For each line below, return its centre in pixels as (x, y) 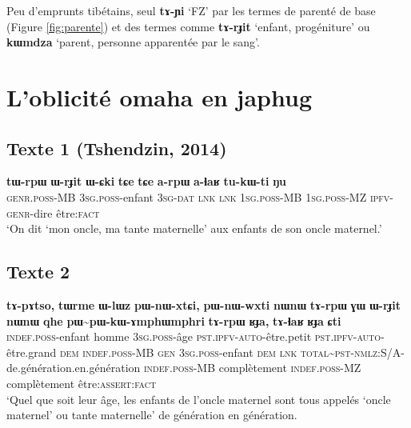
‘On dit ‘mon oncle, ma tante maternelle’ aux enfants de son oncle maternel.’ (194, 228)
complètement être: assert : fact (82, 383)
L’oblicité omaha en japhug (159, 96)
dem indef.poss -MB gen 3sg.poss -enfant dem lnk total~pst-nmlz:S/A (230, 352)
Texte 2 (38, 272)
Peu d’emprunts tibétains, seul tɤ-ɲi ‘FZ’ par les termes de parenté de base (191, 10)
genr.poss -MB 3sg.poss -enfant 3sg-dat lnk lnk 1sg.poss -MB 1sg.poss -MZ (187, 196)
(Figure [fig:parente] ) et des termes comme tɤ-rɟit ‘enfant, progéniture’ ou (188, 26)
